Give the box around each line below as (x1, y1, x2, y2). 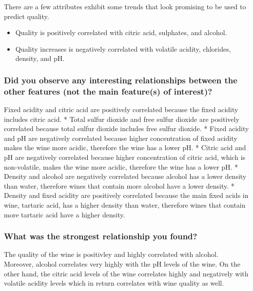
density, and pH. (15, 53, 65, 63)
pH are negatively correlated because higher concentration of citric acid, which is (4, 152, 246, 162)
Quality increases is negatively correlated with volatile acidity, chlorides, (15, 43, 231, 54)
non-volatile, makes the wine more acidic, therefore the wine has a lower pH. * (4, 161, 238, 172)
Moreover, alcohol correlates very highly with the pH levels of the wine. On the (4, 259, 240, 269)
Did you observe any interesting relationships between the (4, 74, 237, 86)
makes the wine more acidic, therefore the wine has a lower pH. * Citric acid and (4, 142, 246, 153)
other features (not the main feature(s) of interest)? (4, 85, 213, 97)
